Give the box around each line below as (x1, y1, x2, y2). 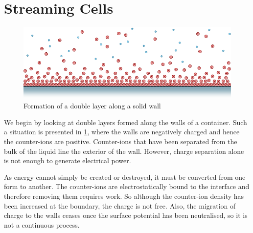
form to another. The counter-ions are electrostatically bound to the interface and (4, 181, 250, 191)
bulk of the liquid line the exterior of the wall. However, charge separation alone (4, 146, 244, 156)
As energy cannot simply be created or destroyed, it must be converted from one (4, 171, 246, 182)
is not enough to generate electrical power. (4, 155, 131, 166)
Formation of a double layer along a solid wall (23, 101, 161, 111)
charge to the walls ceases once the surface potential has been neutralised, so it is (4, 210, 248, 220)
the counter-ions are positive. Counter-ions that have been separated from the (4, 136, 237, 147)
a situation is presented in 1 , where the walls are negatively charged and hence (4, 127, 240, 137)
